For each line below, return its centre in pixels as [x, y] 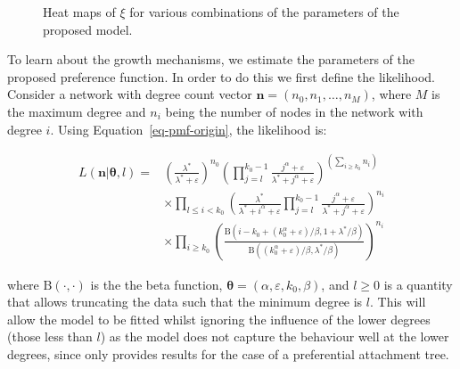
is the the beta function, [156, 284]
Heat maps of [79, 12]
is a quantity [418, 284]
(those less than [50, 336]
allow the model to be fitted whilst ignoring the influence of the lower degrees [219, 319]
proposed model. [88, 29]
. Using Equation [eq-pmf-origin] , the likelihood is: [189, 129]
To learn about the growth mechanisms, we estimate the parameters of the [211, 59]
